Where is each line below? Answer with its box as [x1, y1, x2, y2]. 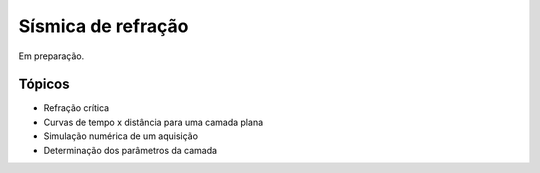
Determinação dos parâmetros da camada [43, 144, 218, 156]
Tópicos [18, 76, 70, 93]
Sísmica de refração [18, 15, 189, 37]
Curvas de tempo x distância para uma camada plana [43, 116, 264, 128]
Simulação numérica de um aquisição [43, 130, 199, 142]
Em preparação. [18, 50, 85, 62]
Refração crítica [43, 102, 110, 114]
